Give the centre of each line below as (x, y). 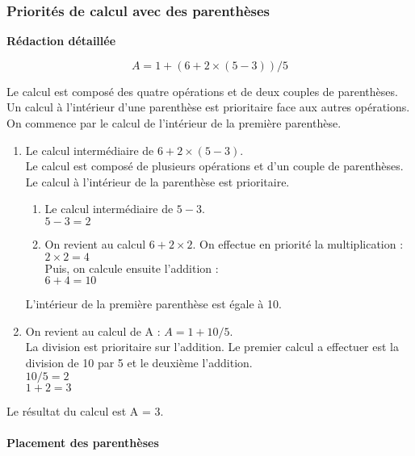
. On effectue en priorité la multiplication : (298, 243)
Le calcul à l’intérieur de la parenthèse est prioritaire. (157, 181)
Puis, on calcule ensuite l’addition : (132, 268)
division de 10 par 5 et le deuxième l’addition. (139, 362)
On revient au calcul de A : (93, 330)
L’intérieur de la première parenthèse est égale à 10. (153, 304)
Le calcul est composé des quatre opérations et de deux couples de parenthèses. (202, 91)
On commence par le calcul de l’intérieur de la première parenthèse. (174, 123)
